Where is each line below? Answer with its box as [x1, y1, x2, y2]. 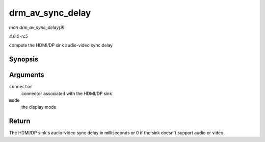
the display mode [21, 104, 56, 110]
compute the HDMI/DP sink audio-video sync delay [9, 42, 113, 48]
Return [9, 117, 30, 125]
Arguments [9, 71, 45, 79]
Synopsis [9, 55, 39, 64]
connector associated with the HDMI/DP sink [21, 91, 112, 96]
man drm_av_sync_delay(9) [9, 24, 65, 30]
